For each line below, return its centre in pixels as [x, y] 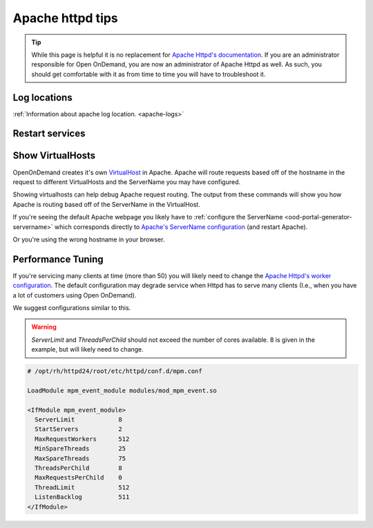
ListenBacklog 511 [82, 497]
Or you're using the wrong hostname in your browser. [89, 239]
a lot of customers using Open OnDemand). [75, 295]
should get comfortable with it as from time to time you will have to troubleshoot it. [149, 74]
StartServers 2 [78, 429]
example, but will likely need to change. [88, 349]
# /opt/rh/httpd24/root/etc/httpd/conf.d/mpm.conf [115, 371]
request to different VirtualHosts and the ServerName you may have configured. [127, 182]
